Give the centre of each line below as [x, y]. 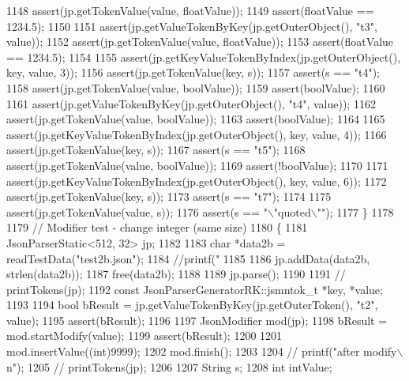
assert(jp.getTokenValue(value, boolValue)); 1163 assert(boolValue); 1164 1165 [196, 119]
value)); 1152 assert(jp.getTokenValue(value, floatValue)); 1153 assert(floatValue [200, 41]
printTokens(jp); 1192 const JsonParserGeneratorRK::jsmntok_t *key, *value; [195, 289]
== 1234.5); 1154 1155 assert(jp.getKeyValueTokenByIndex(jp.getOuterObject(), [204, 57]
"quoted [292, 211]
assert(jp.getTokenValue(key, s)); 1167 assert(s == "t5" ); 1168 [156, 150]
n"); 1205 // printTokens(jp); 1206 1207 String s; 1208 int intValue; [169, 366]
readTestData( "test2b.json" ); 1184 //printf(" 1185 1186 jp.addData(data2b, [188, 258]
